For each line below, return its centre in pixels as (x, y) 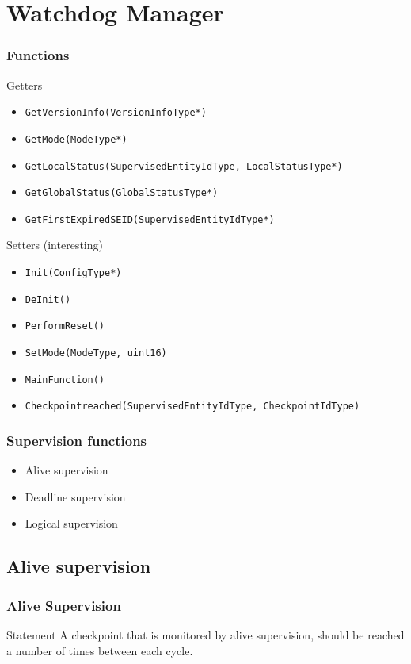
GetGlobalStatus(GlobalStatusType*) (122, 193)
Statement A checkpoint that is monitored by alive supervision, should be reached (205, 635)
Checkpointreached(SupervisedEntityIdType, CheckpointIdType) (192, 407)
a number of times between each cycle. (100, 650)
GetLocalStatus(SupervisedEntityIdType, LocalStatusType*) (184, 166)
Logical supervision (71, 523)
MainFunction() (65, 380)
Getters (25, 84)
